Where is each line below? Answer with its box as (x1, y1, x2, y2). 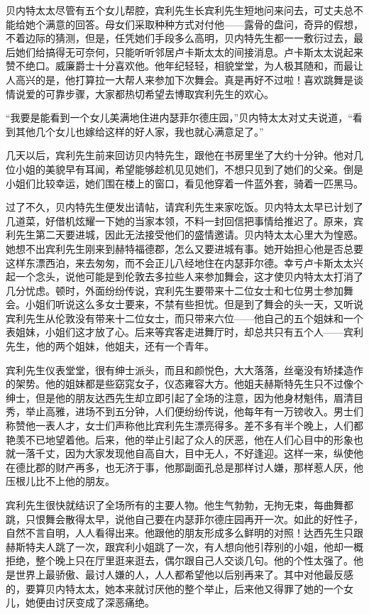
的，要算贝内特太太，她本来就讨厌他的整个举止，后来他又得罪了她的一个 (6, 581, 343, 596)
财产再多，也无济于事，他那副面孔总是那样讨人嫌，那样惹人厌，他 (55, 459, 363, 474)
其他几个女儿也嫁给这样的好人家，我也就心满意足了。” (15, 124, 264, 138)
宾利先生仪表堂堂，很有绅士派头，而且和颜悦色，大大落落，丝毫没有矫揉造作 (6, 362, 363, 377)
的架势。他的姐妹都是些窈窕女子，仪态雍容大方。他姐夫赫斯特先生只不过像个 (6, 376, 363, 391)
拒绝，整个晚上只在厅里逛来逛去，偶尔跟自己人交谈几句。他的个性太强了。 (6, 553, 353, 568)
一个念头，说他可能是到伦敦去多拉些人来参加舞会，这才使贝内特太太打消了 (15, 269, 363, 284)
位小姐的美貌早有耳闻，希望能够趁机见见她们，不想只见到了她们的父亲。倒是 (6, 161, 363, 176)
